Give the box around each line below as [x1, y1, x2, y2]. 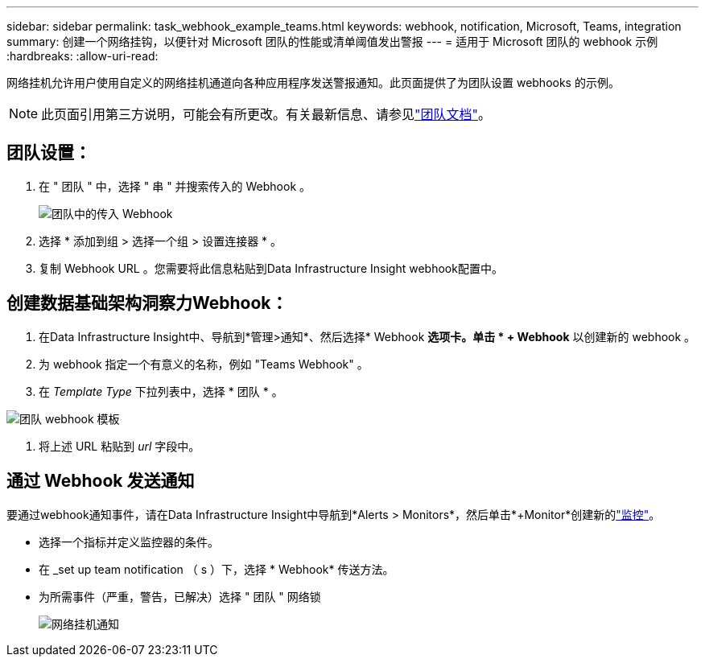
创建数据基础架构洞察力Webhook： [6, 293, 288, 314]
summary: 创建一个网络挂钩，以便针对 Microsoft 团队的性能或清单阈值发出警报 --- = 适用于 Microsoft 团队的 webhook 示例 [6, 35, 658, 48]
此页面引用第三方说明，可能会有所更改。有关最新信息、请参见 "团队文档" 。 [41, 106, 492, 122]
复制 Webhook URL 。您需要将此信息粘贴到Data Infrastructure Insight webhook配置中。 [39, 261, 503, 275]
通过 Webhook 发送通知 [6, 471, 195, 492]
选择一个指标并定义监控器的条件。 [39, 534, 219, 549]
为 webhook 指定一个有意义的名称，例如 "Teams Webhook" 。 [39, 356, 369, 371]
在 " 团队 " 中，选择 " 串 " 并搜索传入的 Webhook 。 [39, 179, 311, 193]
